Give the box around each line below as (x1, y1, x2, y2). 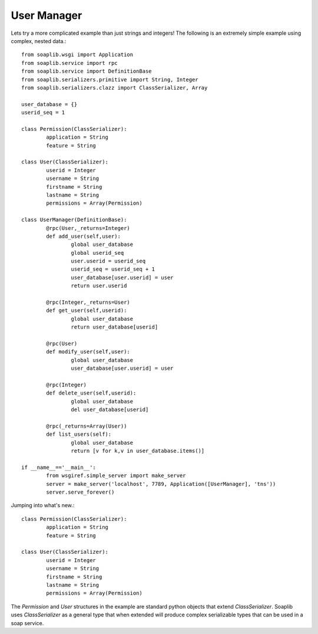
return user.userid (71, 282, 127, 289)
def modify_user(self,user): (46, 349, 131, 355)
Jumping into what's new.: (11, 502, 75, 509)
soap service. (11, 619, 44, 626)
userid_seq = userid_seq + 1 (71, 266, 155, 272)
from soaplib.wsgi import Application (21, 51, 134, 58)
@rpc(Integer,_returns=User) (46, 299, 131, 306)
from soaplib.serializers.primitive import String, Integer (21, 76, 198, 83)
